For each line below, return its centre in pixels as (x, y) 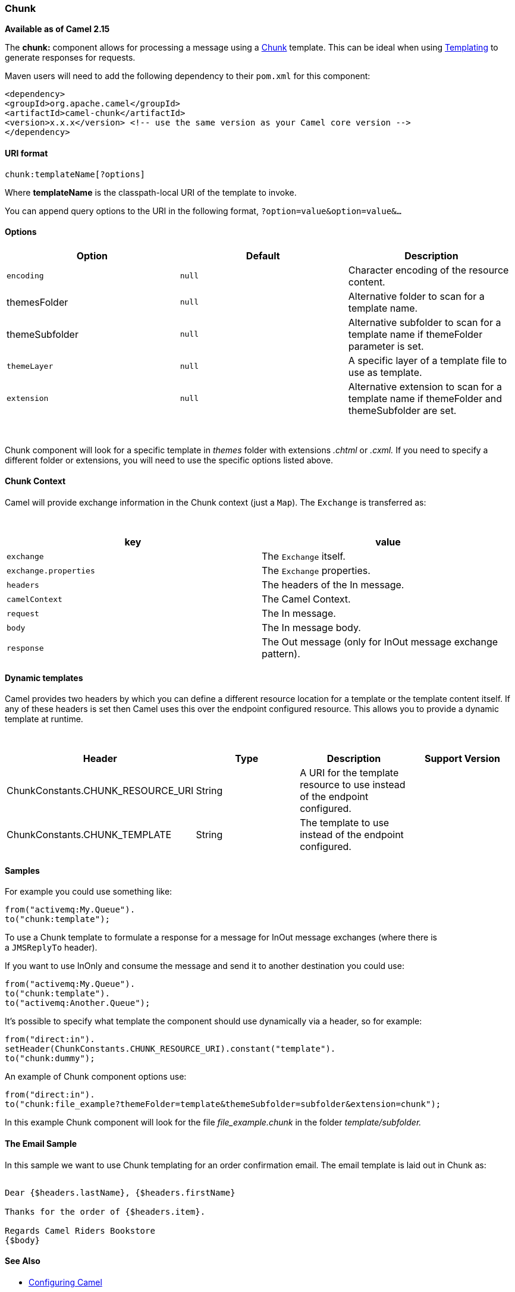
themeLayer (30, 366)
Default (263, 255)
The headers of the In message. (333, 585)
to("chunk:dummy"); (50, 1059)
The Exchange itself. (304, 556)
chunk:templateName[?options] (75, 174)
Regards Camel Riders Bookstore (80, 1230)
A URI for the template (349, 773)
